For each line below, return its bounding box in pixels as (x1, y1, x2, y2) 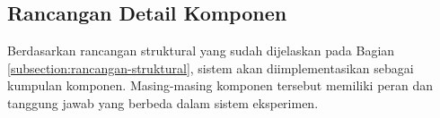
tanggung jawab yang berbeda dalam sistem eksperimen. (7, 93, 319, 112)
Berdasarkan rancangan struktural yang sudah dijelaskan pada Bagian (7, 41, 395, 60)
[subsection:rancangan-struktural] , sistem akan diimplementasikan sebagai (7, 58, 414, 77)
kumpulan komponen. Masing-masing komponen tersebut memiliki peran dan (7, 76, 434, 95)
